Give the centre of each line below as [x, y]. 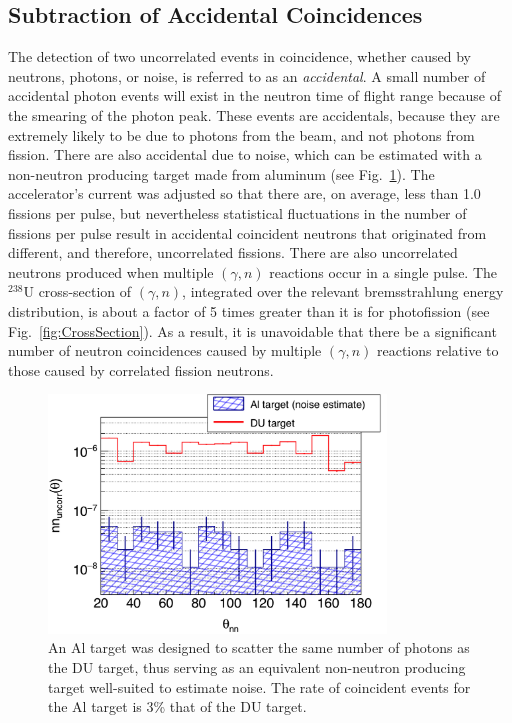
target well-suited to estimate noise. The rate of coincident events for [259, 686]
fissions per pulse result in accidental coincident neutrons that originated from [247, 232]
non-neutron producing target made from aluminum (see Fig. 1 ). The [221, 173]
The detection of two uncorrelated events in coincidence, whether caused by [240, 56]
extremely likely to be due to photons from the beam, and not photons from [241, 134]
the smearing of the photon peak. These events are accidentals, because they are [254, 114]
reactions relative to [437, 350]
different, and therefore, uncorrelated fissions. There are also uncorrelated [233, 252]
